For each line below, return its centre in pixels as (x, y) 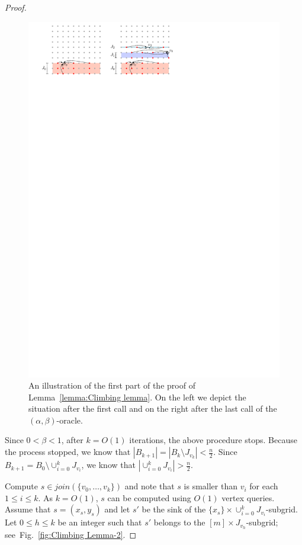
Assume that (28, 509)
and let (117, 509)
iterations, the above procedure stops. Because (213, 440)
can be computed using (149, 497)
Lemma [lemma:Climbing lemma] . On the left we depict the (137, 397)
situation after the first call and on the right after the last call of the (153, 408)
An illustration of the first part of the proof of (112, 385)
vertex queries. (248, 497)
